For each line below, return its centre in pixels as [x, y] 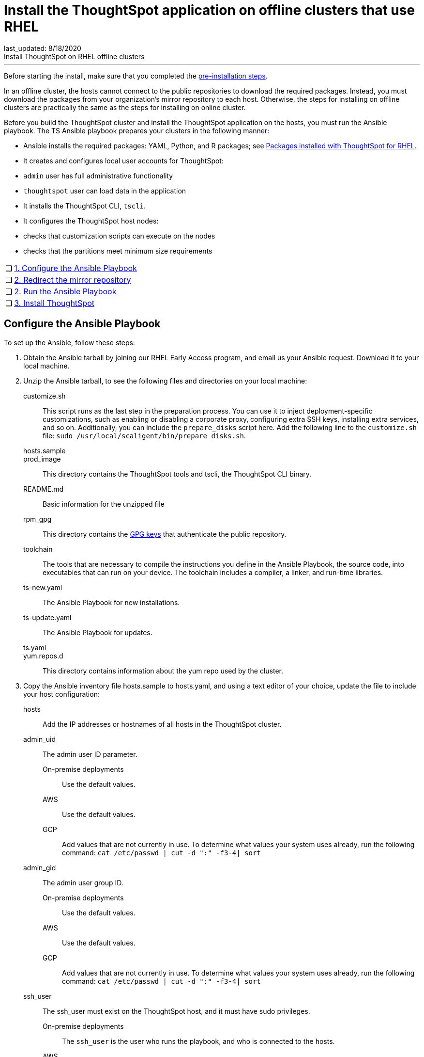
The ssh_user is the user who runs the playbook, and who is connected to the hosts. [198, 1041]
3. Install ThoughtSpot [54, 303]
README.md [44, 489]
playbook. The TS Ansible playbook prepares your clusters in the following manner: [137, 130]
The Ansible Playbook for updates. [98, 632]
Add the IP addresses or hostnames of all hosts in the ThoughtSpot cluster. [162, 724]
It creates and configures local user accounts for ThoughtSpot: [123, 160]
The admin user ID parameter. [90, 754]
